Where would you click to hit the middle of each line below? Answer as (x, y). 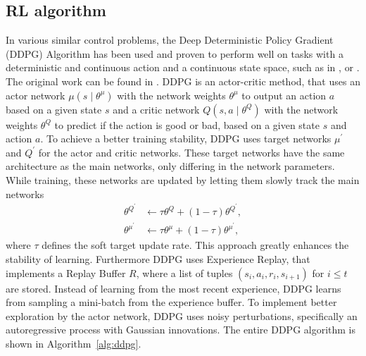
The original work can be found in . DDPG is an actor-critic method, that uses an (183, 81)
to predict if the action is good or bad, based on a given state (187, 124)
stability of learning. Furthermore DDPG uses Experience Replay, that (158, 258)
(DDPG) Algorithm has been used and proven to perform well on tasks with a (175, 53)
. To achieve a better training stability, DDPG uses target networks (186, 139)
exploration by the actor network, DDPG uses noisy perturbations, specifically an (182, 315)
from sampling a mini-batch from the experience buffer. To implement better (171, 302)
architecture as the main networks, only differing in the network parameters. (170, 166)
